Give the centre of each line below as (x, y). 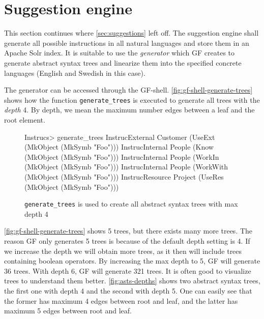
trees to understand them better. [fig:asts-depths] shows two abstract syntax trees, (132, 281)
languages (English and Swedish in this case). (75, 72)
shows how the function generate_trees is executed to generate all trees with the (132, 99)
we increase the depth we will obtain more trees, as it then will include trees (123, 251)
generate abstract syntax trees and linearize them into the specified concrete (123, 62)
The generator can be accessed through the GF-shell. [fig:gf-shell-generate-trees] (128, 90)
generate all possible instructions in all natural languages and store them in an (127, 42)
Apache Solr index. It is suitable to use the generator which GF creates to (120, 53)
